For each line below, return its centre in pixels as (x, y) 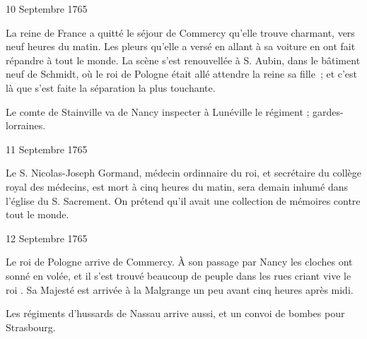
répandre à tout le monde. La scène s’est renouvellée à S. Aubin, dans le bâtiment (183, 60)
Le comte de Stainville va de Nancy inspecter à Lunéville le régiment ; (158, 111)
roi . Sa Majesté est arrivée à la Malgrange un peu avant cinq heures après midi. (180, 289)
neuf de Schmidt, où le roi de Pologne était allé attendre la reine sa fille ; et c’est (182, 74)
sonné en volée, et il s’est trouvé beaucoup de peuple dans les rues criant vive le (179, 275)
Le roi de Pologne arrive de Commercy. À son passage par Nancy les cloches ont (179, 262)
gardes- (328, 111)
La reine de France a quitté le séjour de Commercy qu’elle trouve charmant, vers (180, 32)
